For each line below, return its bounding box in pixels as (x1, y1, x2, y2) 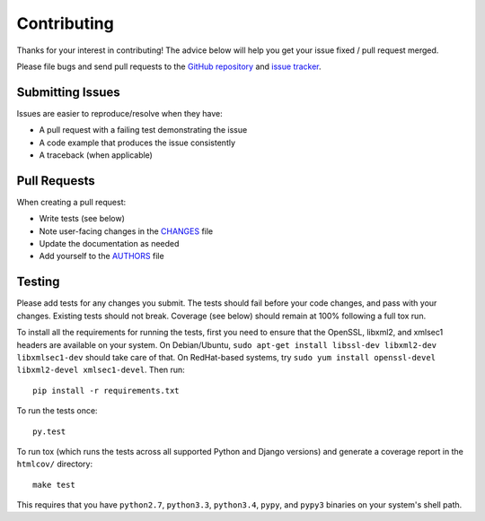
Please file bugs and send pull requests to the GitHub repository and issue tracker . (16, 61, 322, 72)
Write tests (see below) (39, 213, 126, 224)
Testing (16, 274, 60, 290)
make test (32, 480, 75, 490)
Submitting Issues (16, 84, 120, 100)
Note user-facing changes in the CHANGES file (39, 225, 214, 237)
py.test (32, 426, 66, 437)
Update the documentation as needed (39, 239, 180, 249)
